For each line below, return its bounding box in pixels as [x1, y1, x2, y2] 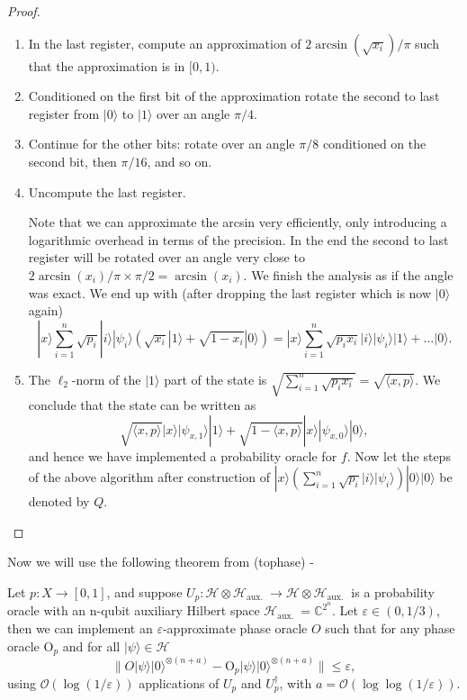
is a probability [351, 582, 436, 601]
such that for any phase [325, 619, 455, 638]
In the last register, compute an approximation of [28, 33, 301, 52]
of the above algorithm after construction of [28, 468, 270, 486]
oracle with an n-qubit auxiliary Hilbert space [7, 601, 260, 620]
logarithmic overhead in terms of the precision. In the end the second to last [28, 230, 449, 249]
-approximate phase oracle [162, 619, 308, 638]
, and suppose [106, 582, 183, 601]
